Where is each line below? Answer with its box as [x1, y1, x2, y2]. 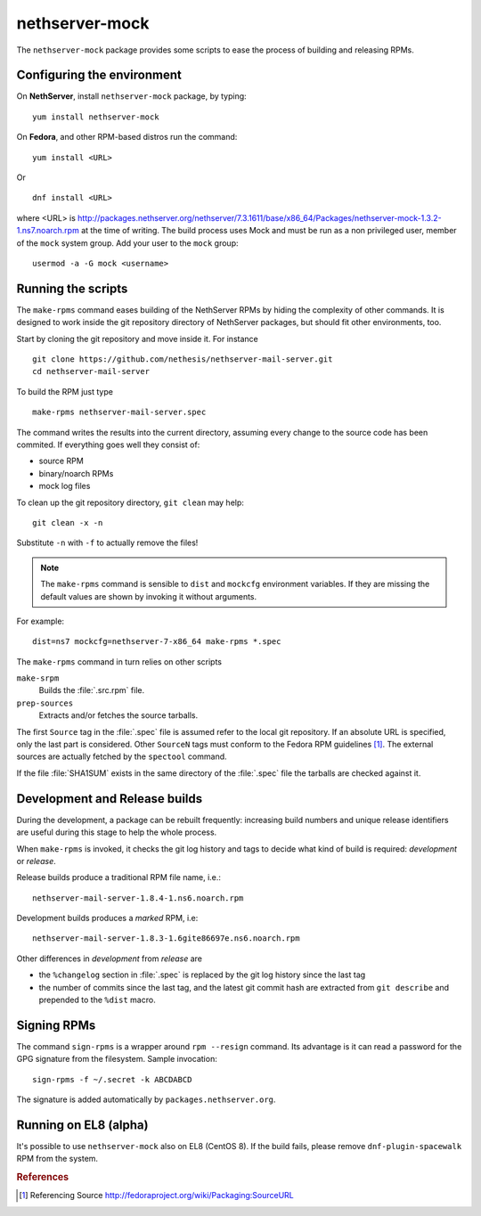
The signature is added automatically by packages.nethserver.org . [16, 1094, 276, 1105]
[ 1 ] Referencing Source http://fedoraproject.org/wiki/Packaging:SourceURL [19, 1190, 294, 1201]
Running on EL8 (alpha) [16, 1117, 149, 1132]
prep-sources [16, 698, 74, 708]
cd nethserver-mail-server [32, 366, 151, 377]
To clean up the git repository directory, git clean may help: [16, 497, 245, 508]
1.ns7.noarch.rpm [16, 225, 79, 236]
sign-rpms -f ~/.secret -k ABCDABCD [32, 1074, 192, 1084]
